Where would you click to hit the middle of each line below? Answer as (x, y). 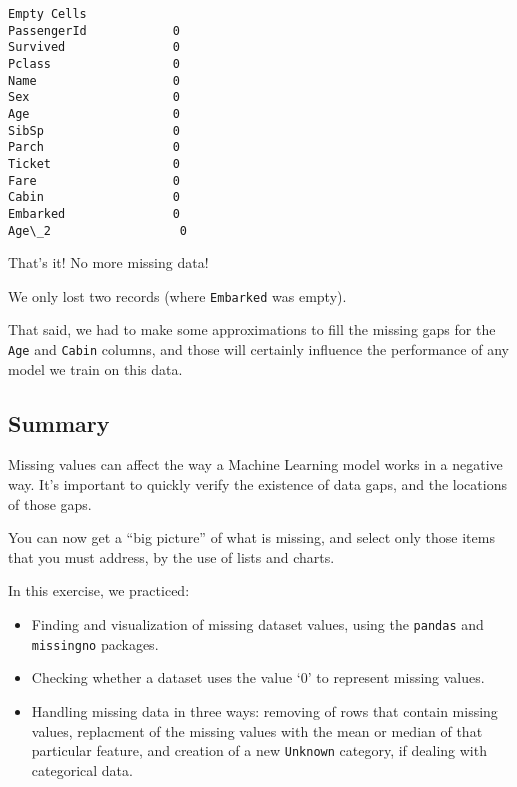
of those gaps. (50, 503)
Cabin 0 (94, 197)
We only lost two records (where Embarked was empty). (177, 295)
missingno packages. (95, 643)
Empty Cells (47, 14)
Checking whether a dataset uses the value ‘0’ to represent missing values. (258, 677)
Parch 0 (94, 147)
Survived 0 (94, 47)
